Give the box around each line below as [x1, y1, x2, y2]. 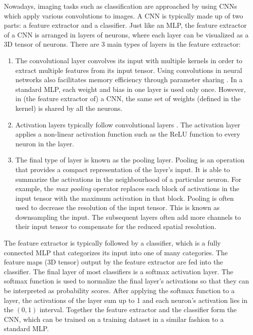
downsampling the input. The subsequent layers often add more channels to [15, 212, 241, 222]
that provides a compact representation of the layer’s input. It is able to [15, 164, 230, 174]
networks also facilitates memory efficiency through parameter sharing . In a [15, 74, 243, 85]
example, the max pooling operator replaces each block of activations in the [15, 183, 239, 194]
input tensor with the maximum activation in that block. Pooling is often [15, 193, 234, 203]
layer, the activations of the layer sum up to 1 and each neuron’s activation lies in [4, 295, 248, 305]
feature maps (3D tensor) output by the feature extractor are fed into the [4, 257, 223, 267]
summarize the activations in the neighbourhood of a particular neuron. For [15, 174, 241, 184]
